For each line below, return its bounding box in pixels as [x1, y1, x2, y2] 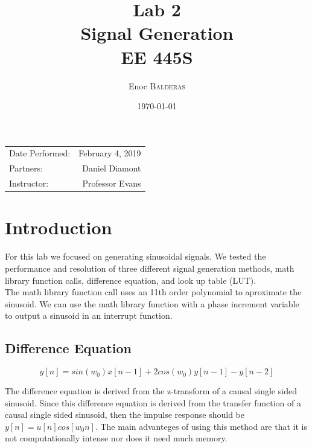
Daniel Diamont [82, 162, 141, 174]
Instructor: [9, 177, 49, 190]
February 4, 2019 [78, 147, 141, 159]
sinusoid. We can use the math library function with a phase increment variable [5, 297, 299, 310]
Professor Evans [82, 177, 141, 190]
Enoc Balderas [128, 79, 186, 92]
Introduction [5, 215, 112, 240]
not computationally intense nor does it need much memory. [5, 432, 228, 444]
